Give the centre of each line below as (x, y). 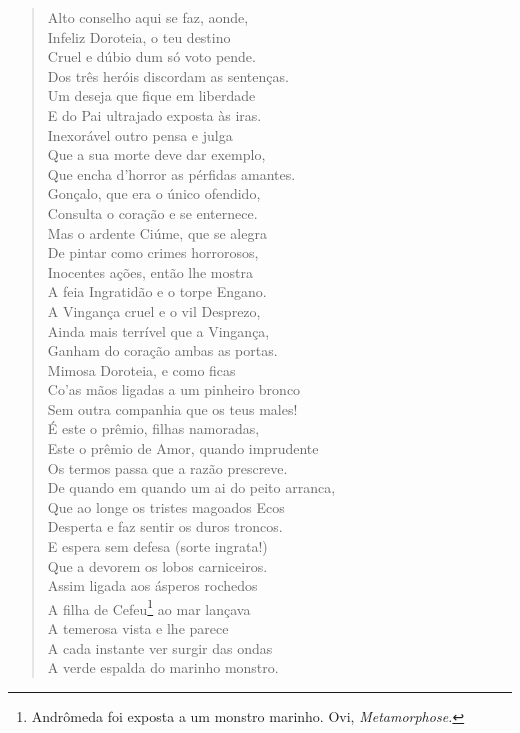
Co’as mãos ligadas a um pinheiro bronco (174, 389)
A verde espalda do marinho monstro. (163, 667)
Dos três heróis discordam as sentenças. (168, 75)
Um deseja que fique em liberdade (151, 95)
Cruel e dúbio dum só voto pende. (151, 56)
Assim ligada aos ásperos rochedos (152, 585)
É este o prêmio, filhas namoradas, (153, 428)
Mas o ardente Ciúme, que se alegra (157, 232)
